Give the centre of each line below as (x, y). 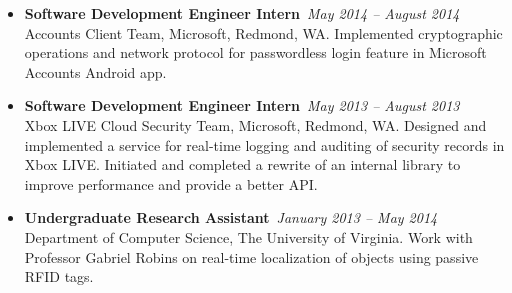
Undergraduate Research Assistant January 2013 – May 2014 (231, 217)
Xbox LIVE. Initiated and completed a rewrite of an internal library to (242, 164)
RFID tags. (59, 276)
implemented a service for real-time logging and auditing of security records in (264, 144)
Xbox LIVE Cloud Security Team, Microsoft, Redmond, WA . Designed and (255, 124)
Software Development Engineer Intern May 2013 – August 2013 (242, 105)
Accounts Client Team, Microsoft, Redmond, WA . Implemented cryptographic (263, 32)
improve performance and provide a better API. (171, 183)
